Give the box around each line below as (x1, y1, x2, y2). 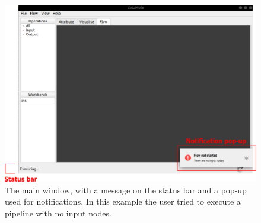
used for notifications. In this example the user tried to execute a (5, 195, 241, 208)
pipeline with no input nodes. (5, 206, 112, 219)
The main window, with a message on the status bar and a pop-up (5, 183, 247, 196)
